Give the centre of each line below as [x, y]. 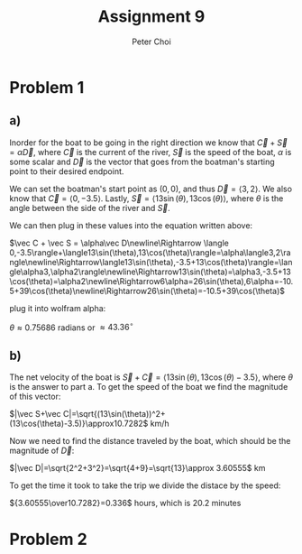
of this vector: [35, 397]
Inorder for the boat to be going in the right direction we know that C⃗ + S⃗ [149, 143]
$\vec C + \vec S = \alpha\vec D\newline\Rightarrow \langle [119, 243]
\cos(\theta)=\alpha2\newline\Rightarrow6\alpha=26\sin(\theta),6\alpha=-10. [151, 281]
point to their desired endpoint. [67, 171]
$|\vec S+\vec [35, 414]
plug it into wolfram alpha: [58, 308]
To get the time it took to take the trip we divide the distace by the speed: [145, 485]
